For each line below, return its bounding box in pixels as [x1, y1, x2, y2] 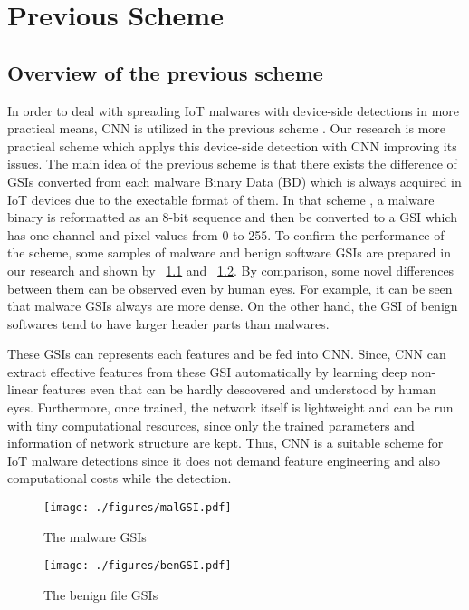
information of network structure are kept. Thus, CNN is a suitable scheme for [7, 433, 444, 452]
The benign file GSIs [43, 585, 158, 604]
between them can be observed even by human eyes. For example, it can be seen [7, 278, 453, 297]
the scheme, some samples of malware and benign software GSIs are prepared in [7, 243, 451, 262]
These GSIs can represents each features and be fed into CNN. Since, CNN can [7, 344, 446, 363]
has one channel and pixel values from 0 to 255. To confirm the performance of [7, 225, 445, 244]
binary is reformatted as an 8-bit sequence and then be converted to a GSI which [7, 208, 458, 227]
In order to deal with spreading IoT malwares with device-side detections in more [7, 101, 460, 120]
